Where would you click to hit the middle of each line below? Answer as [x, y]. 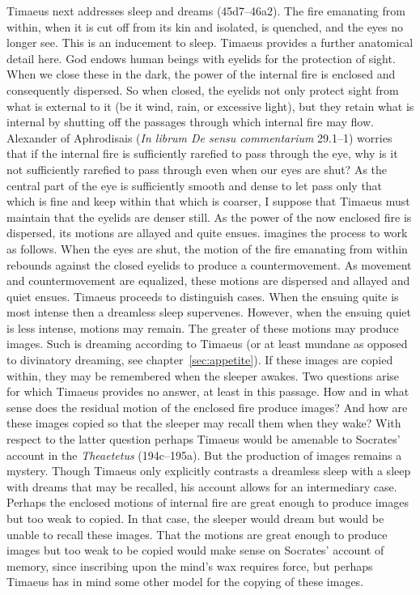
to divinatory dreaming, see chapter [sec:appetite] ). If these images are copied [200, 360]
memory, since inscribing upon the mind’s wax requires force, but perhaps [190, 565]
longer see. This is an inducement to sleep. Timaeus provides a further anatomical [210, 42]
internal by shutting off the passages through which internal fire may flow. [190, 122]
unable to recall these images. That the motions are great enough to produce [197, 534]
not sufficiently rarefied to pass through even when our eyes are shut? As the [197, 169]
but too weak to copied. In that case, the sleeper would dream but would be [195, 518]
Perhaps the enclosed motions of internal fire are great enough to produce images [208, 502]
